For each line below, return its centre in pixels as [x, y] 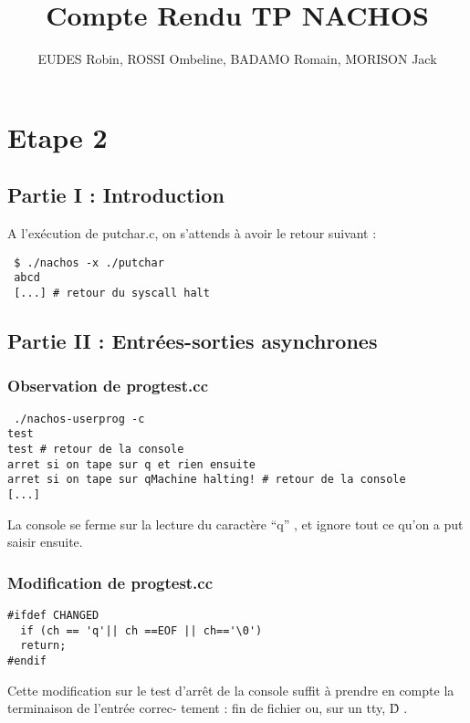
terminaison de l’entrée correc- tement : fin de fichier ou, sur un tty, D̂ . [208, 708]
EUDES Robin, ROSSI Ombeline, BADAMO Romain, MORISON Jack [237, 59]
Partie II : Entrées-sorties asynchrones [193, 341]
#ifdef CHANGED [53, 616]
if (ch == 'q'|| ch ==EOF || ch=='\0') [141, 630]
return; [43, 646]
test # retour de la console [96, 449]
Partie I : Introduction [116, 195]
